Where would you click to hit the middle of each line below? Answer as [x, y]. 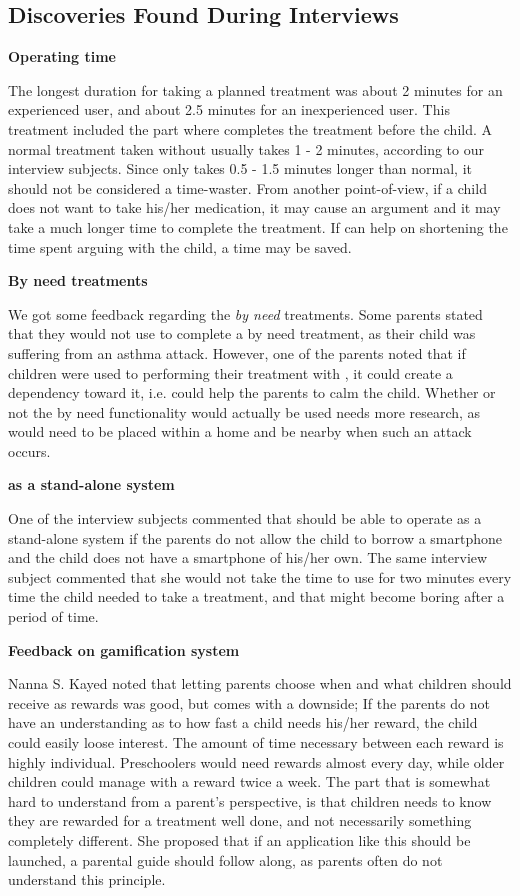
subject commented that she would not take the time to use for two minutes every [260, 576]
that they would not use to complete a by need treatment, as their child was [242, 333]
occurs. [29, 450]
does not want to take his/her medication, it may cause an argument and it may [254, 207]
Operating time [62, 56]
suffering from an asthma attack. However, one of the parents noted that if [237, 352]
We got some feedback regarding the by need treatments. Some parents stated [245, 313]
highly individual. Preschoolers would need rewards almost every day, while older [256, 761]
